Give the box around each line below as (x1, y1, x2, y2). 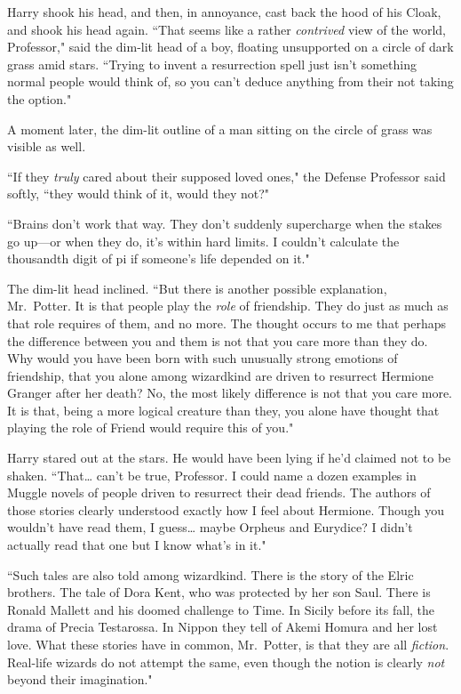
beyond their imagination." (7, 670, 153, 689)
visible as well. (7, 137, 86, 156)
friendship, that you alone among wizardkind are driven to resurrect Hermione (7, 366, 434, 384)
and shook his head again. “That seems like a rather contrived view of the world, (7, 20, 446, 38)
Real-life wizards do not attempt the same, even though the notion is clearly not (7, 652, 445, 671)
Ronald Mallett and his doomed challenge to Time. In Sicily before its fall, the (7, 600, 435, 618)
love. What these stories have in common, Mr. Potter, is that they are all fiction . (7, 635, 449, 653)
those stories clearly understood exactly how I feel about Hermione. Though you (7, 500, 445, 519)
